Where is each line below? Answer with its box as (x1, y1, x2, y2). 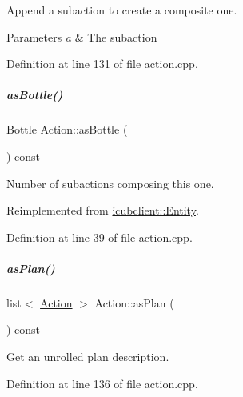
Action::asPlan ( (94, 294, 174, 311)
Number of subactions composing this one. (6, 174, 214, 191)
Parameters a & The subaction (6, 28, 157, 45)
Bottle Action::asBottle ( (6, 121, 128, 138)
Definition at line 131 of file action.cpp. (6, 55, 198, 72)
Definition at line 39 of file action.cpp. (6, 228, 193, 245)
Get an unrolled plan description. (6, 348, 169, 365)
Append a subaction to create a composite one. (6, 2, 237, 18)
